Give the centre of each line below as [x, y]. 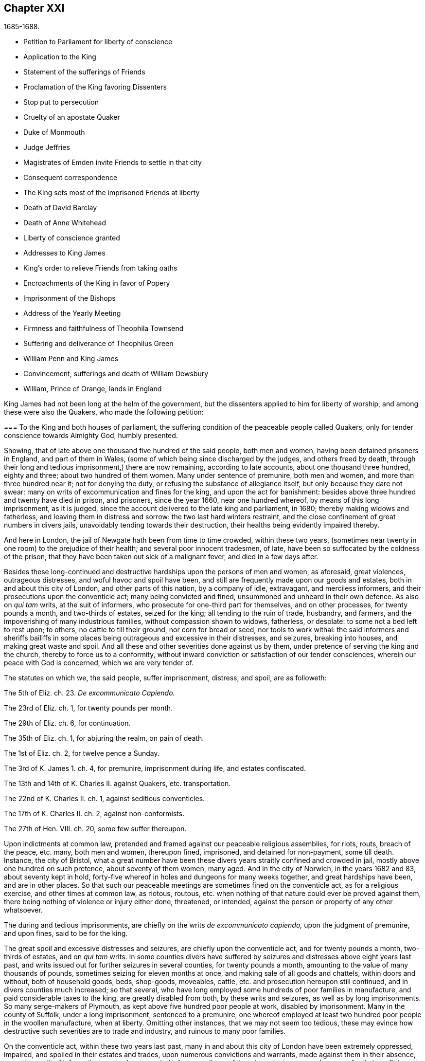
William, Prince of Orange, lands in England [93, 389]
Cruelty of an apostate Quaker [72, 117]
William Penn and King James [71, 359]
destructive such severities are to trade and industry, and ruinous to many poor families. [145, 1031]
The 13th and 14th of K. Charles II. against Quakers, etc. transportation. [117, 784]
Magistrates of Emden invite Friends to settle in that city [113, 163]
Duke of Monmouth [54, 132]
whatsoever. [23, 910]
